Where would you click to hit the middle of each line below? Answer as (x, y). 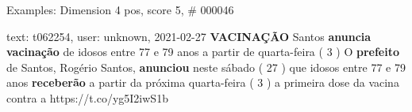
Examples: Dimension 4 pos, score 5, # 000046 (120, 9)
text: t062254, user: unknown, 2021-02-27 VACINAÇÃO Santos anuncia (189, 36)
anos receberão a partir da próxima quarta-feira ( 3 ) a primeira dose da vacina (203, 82)
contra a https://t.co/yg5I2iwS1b (87, 97)
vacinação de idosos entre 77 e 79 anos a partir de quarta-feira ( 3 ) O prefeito (203, 52)
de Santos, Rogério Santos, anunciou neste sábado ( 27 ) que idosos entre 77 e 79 (206, 67)
